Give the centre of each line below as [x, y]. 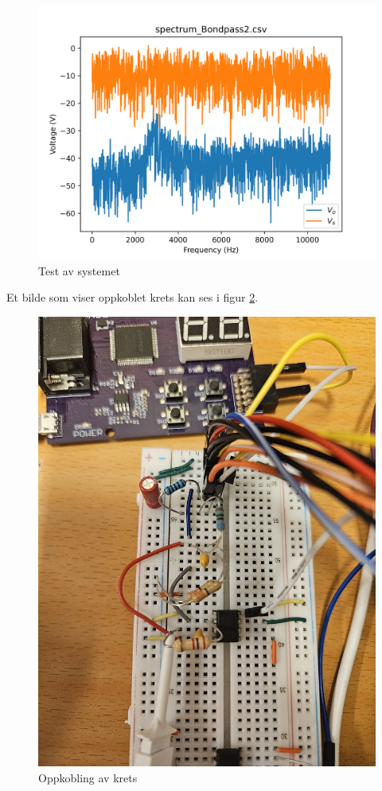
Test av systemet [79, 270]
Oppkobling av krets [88, 777]
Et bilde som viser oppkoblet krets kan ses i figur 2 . [133, 297]
